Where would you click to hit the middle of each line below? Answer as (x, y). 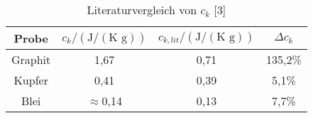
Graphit (31, 59)
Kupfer (31, 80)
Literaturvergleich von (142, 10)
